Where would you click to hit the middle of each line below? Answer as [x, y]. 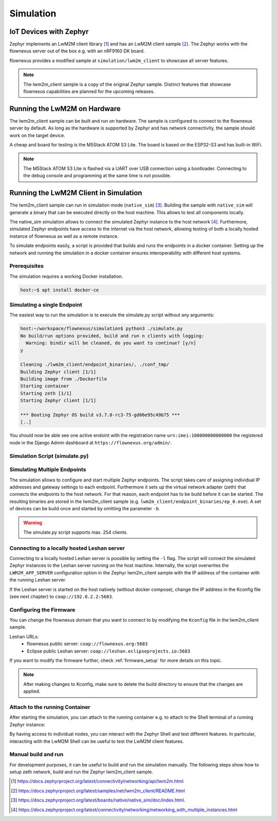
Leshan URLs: [24, 637]
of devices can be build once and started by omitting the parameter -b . [85, 509]
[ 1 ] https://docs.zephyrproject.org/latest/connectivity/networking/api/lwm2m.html [97, 781]
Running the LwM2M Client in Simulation [76, 193]
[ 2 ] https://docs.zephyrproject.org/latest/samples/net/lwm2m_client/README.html [98, 791]
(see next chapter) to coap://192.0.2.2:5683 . [61, 596]
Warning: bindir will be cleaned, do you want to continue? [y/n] [111, 343]
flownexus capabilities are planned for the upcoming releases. [89, 91]
